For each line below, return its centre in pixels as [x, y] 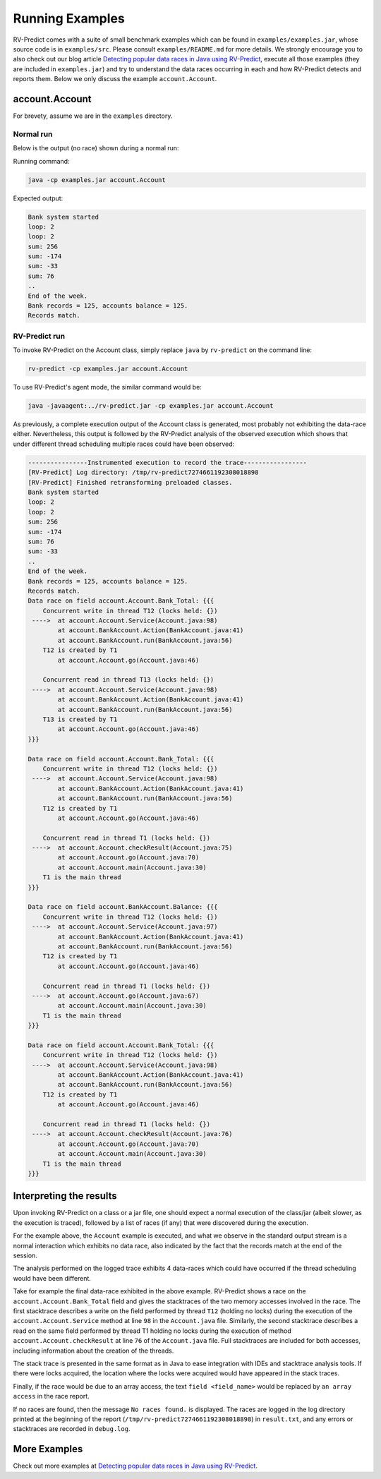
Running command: [41, 161]
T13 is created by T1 [80, 719]
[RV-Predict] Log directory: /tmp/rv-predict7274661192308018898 [143, 472]
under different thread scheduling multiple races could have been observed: [124, 444]
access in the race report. [51, 1396]
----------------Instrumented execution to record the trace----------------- [167, 463]
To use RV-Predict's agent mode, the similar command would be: [108, 387]
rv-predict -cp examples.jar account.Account [108, 369]
